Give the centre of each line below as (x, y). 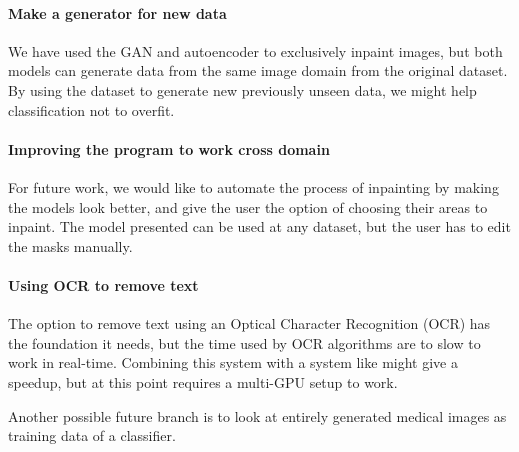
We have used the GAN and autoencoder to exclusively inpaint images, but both (255, 50)
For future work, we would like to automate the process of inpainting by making (253, 186)
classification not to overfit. (91, 109)
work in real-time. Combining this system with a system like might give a (233, 362)
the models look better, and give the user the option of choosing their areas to (248, 206)
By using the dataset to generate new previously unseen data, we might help (242, 89)
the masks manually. (70, 245)
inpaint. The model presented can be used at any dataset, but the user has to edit (259, 226)
